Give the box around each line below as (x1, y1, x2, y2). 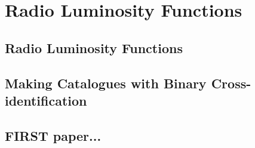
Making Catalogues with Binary (5, 73, 207, 92)
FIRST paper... (5, 126, 102, 144)
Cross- (211, 73, 251, 92)
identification (5, 91, 87, 109)
